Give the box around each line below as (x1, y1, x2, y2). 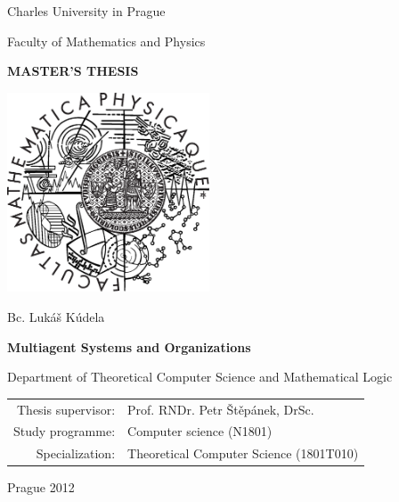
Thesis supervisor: (16, 399, 116, 418)
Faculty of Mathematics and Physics (7, 31, 206, 50)
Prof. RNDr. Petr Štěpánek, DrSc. (127, 399, 314, 418)
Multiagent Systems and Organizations (7, 337, 251, 356)
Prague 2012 (7, 478, 75, 497)
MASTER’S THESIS (7, 62, 139, 80)
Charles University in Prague (7, 2, 166, 20)
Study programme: (13, 422, 116, 440)
